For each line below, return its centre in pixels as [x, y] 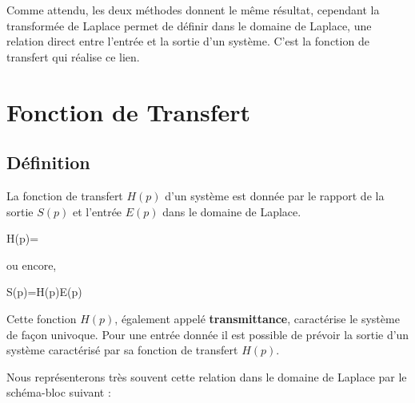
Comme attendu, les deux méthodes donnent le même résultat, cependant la [193, 10]
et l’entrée [98, 211]
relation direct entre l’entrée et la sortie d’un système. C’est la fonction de [188, 41]
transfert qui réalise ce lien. [73, 56]
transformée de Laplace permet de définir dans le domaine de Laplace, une [189, 25]
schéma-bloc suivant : [59, 392]
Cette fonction [42, 318]
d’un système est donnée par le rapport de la [275, 195]
